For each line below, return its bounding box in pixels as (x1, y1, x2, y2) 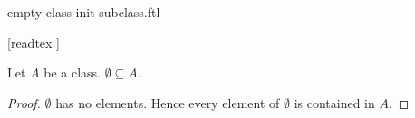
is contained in (294, 93, 375, 112)
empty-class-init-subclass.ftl (7, 3, 160, 21)
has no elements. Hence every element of (55, 93, 280, 112)
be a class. (43, 63, 101, 82)
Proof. (7, 93, 41, 112)
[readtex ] (7, 32, 60, 51)
